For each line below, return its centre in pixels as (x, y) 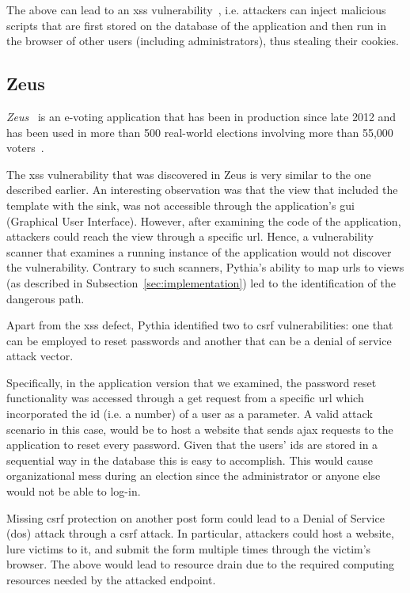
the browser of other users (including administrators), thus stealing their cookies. (203, 41)
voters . (25, 148)
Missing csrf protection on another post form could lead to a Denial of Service (196, 517)
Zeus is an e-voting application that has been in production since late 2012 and (201, 116)
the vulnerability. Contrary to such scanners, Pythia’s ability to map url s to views (205, 267)
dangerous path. (46, 298)
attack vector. (40, 356)
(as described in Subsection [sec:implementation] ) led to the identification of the (201, 282)
